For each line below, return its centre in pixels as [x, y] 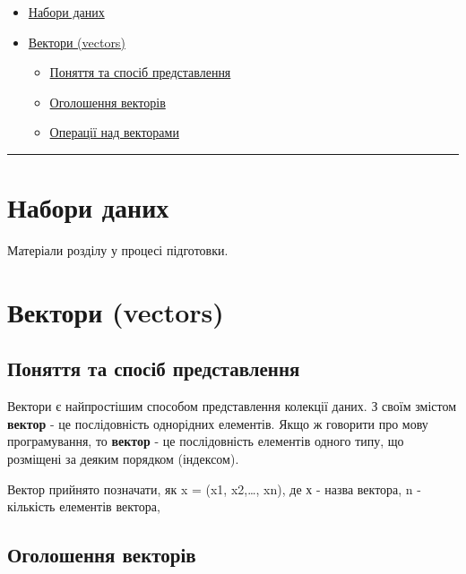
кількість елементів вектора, [84, 506]
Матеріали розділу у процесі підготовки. [118, 250]
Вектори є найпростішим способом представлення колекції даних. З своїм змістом [232, 406]
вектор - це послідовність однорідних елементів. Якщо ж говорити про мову [218, 423]
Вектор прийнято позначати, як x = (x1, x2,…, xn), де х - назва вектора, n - [214, 488]
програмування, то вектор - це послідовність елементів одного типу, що [206, 441]
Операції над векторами [114, 132]
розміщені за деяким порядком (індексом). [123, 459]
